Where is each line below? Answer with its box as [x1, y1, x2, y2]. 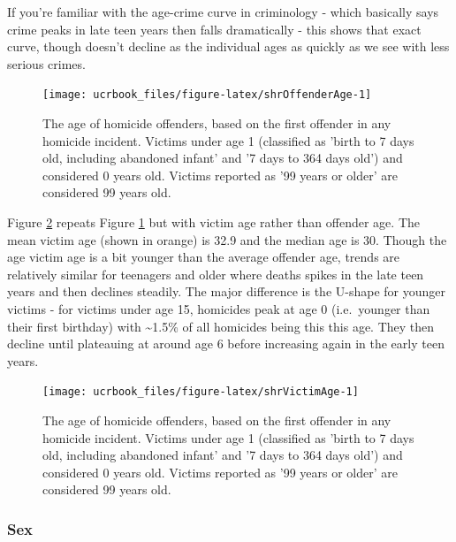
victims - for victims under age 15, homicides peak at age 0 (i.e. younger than [7, 299, 430, 317]
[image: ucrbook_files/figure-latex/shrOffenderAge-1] [42, 88, 372, 102]
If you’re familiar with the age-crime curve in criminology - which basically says [7, 3, 439, 20]
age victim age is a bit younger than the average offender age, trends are [7, 248, 400, 266]
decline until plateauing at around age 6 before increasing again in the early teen [7, 334, 445, 353]
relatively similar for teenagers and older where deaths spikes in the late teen [7, 264, 424, 283]
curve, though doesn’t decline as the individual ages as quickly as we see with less [7, 37, 450, 56]
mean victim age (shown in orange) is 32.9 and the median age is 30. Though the [7, 230, 447, 248]
